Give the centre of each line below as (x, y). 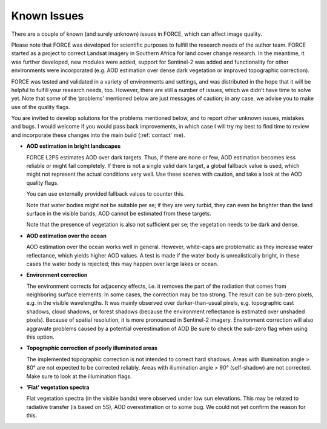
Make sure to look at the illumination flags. (79, 376)
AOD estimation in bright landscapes (74, 146)
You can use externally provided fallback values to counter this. (105, 194)
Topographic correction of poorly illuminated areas (92, 348)
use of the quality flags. (41, 107)
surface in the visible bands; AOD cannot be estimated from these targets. (119, 213)
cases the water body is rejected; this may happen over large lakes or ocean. (122, 264)
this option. (40, 337)
